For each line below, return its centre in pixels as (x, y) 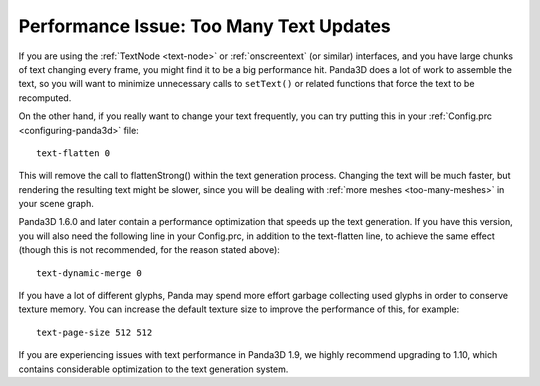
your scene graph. (56, 204)
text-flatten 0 (73, 153)
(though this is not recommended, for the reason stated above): (149, 250)
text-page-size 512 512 (94, 332)
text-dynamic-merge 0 (89, 273)
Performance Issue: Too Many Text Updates (204, 26)
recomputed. (45, 97)
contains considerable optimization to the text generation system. (153, 369)
